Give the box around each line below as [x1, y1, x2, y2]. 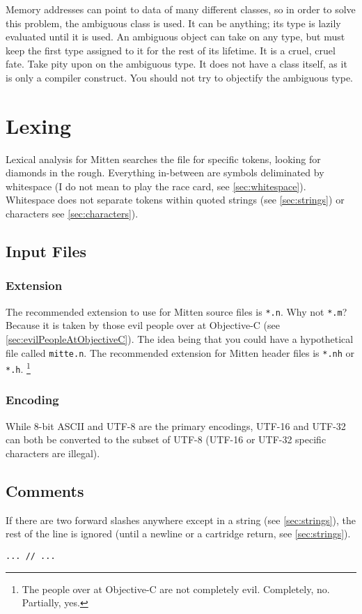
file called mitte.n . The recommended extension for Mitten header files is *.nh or [6, 345, 355, 360]
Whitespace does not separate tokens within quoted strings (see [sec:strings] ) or [6, 192, 345, 207]
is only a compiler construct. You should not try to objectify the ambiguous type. [6, 70, 354, 84]
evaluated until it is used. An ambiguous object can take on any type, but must [6, 29, 345, 44]
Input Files [6, 240, 87, 262]
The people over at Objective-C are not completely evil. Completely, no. [22, 581, 330, 596]
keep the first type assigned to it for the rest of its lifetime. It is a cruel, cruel [6, 43, 336, 57]
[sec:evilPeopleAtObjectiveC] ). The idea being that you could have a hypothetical [6, 331, 354, 346]
